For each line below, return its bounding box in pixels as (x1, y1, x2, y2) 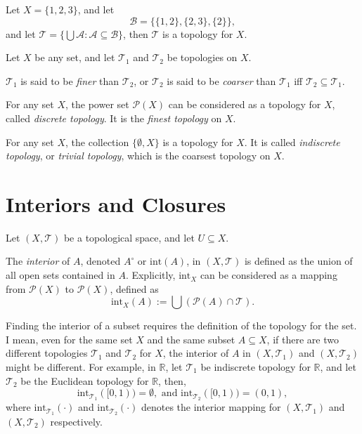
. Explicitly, (125, 268, 176, 282)
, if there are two (266, 331, 339, 346)
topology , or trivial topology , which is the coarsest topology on (6, 148, 271, 163)
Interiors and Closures (6, 189, 226, 218)
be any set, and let (34, 50, 115, 65)
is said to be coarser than (167, 73, 276, 88)
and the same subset (147, 331, 235, 346)
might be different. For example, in (6, 360, 156, 374)
